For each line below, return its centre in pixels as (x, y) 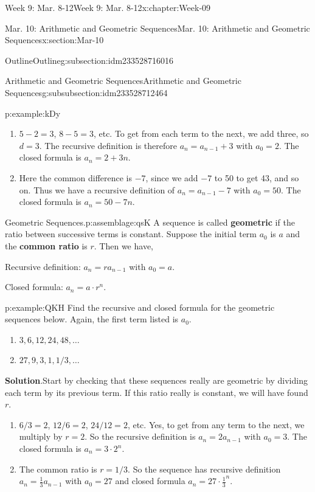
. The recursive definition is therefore (108, 145)
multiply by (41, 436)
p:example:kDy (33, 113)
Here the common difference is (76, 177)
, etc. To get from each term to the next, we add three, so (201, 133)
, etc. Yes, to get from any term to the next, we (216, 424)
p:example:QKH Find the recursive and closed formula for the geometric (140, 307)
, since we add (172, 177)
